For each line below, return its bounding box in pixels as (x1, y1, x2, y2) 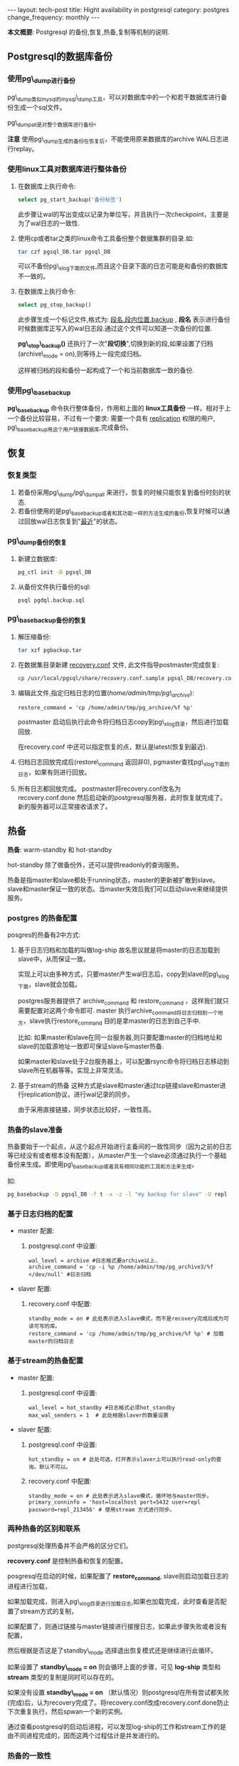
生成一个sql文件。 (13, 103, 66, 111)
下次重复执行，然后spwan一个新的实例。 (7, 1707, 127, 1715)
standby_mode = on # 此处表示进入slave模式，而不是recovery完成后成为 (28, 1315, 224, 1323)
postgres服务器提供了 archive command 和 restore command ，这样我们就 (17, 996, 223, 1007)
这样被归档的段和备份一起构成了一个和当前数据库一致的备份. (17, 366, 194, 374)
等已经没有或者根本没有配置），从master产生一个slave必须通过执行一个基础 (7, 1151, 227, 1160)
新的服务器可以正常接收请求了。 (17, 802, 112, 811)
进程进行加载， (7, 1581, 51, 1591)
